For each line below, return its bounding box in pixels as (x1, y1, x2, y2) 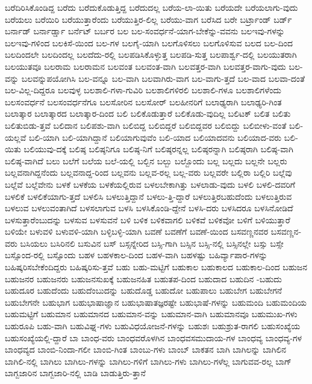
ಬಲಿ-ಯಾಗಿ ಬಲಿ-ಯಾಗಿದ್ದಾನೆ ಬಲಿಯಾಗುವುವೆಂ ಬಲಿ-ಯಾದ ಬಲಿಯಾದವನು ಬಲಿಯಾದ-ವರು (28, 131, 282, 143)
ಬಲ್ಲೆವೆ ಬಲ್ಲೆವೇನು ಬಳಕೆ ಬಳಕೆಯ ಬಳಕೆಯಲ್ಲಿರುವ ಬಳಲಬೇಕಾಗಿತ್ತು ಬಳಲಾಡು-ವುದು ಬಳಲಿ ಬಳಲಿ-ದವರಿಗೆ (5, 178, 295, 190)
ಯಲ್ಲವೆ (5, 131, 27, 143)
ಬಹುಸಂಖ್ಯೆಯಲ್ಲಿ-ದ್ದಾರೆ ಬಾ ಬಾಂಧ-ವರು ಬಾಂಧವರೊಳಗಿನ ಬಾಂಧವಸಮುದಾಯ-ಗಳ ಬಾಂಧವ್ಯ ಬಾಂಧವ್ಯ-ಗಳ (5, 331, 302, 344)
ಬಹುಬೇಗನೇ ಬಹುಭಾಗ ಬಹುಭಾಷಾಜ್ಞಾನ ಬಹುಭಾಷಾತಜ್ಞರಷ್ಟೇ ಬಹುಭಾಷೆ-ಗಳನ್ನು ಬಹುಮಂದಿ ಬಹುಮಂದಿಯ (5, 296, 307, 308)
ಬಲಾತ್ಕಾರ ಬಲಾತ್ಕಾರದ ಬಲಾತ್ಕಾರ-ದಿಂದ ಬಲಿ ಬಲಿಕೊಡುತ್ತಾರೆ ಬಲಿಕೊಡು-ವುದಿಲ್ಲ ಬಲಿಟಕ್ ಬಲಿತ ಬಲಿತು (5, 107, 291, 120)
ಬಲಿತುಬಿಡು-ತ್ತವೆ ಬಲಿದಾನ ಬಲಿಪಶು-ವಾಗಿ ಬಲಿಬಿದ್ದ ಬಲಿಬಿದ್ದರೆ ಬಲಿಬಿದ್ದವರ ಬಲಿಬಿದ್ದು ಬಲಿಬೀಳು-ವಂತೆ (5, 119, 287, 131)
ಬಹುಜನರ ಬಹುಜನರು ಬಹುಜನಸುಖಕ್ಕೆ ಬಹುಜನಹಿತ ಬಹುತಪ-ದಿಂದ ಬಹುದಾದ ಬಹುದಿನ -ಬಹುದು (5, 272, 282, 285)
